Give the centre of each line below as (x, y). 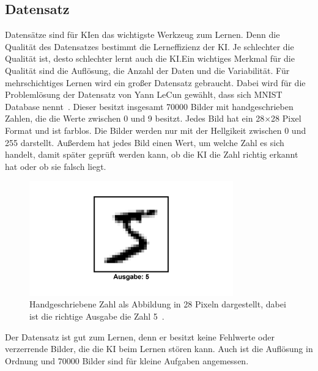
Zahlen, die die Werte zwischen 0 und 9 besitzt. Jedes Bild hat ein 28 (135, 118)
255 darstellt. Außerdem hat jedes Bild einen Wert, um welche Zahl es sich (145, 142)
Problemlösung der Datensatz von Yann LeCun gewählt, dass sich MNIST (144, 94)
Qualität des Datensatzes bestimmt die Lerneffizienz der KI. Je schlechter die (150, 46)
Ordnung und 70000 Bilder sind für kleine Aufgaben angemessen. (127, 360)
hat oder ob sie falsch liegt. (56, 166)
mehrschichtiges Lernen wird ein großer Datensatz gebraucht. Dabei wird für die (155, 82)
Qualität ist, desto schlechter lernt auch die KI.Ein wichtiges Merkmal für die (150, 58)
